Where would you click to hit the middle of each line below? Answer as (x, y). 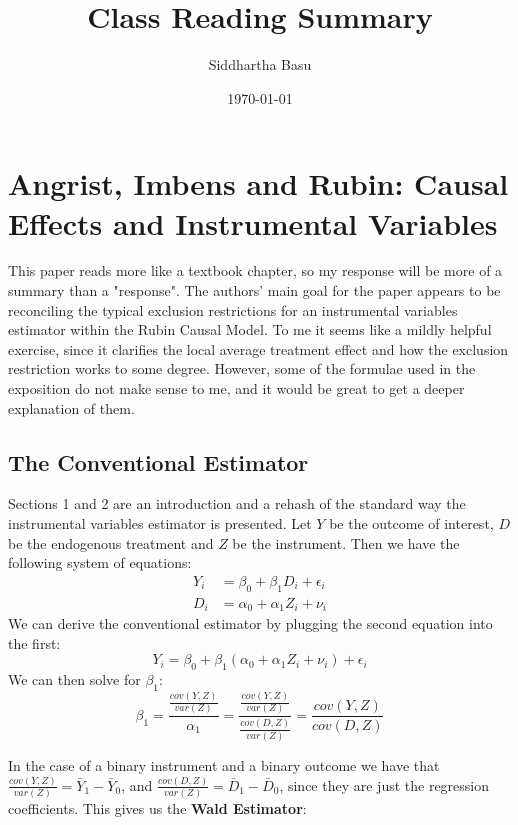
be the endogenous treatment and (111, 542)
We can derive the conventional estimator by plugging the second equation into (250, 623)
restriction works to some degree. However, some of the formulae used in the (242, 368)
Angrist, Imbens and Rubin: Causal (258, 183)
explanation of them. (71, 407)
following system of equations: (100, 562)
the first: (34, 642)
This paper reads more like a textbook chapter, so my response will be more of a (255, 270)
